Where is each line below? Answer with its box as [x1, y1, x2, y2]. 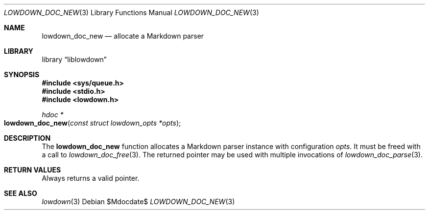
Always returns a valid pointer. [42, 174, 140, 182]
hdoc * [42, 110, 64, 119]
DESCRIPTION [4, 134, 51, 142]
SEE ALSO [4, 189, 37, 197]
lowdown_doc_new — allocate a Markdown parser [42, 32, 204, 40]
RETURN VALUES [4, 166, 61, 174]
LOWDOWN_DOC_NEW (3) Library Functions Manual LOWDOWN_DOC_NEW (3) [4, 8, 259, 17]
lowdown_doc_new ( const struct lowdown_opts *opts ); [4, 119, 181, 127]
